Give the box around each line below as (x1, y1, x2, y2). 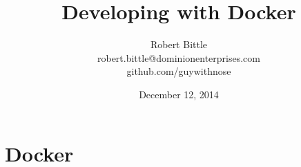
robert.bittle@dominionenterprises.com (97, 50, 260, 65)
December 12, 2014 (139, 87, 219, 101)
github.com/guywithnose (126, 64, 231, 78)
